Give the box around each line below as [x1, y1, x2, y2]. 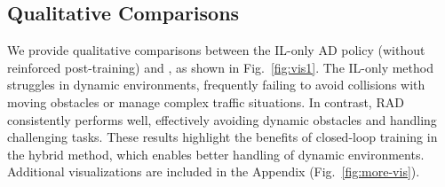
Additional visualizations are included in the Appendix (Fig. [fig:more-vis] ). [7, 162, 420, 181]
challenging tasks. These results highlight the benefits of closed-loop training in [7, 128, 438, 146]
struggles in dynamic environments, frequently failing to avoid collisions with [7, 75, 425, 94]
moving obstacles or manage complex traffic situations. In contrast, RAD [7, 92, 404, 111]
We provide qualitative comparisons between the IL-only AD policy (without [7, 41, 425, 59]
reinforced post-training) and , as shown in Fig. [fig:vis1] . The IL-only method [7, 58, 433, 76]
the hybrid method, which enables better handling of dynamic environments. [7, 144, 425, 163]
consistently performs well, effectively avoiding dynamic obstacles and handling [7, 110, 437, 129]
